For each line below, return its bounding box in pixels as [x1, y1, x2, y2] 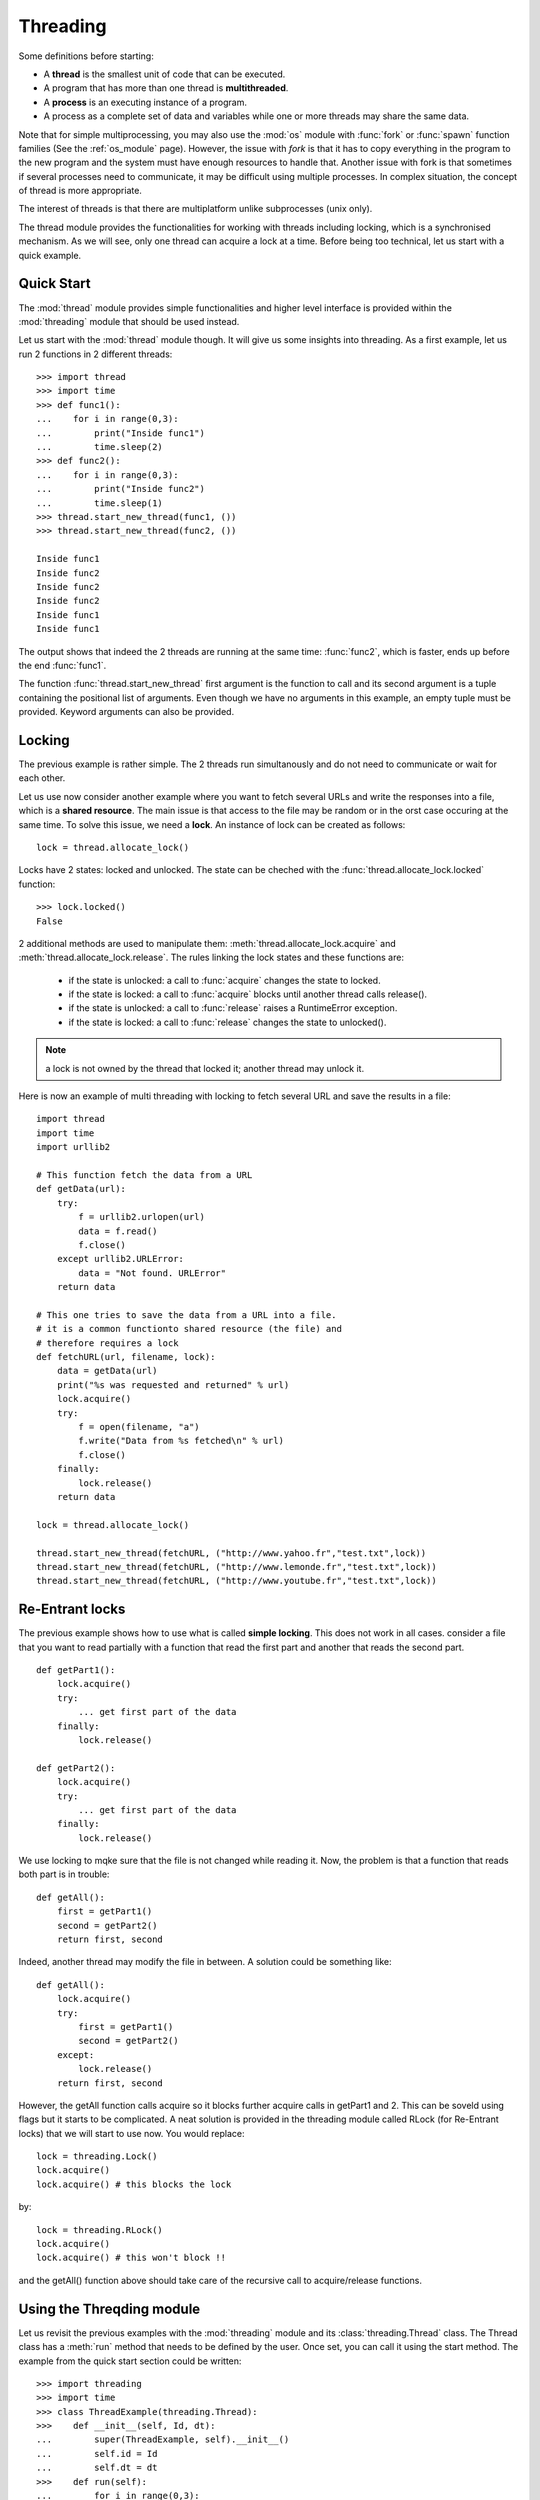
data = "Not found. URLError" [78, 1267, 227, 1279]
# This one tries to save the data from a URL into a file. [36, 1309, 337, 1320]
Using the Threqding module [18, 2300, 201, 2317]
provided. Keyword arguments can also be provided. [18, 706, 235, 718]
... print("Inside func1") [36, 427, 205, 439]
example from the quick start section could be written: [18, 2355, 242, 2367]
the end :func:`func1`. [18, 659, 107, 671]
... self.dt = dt [36, 2462, 158, 2474]
